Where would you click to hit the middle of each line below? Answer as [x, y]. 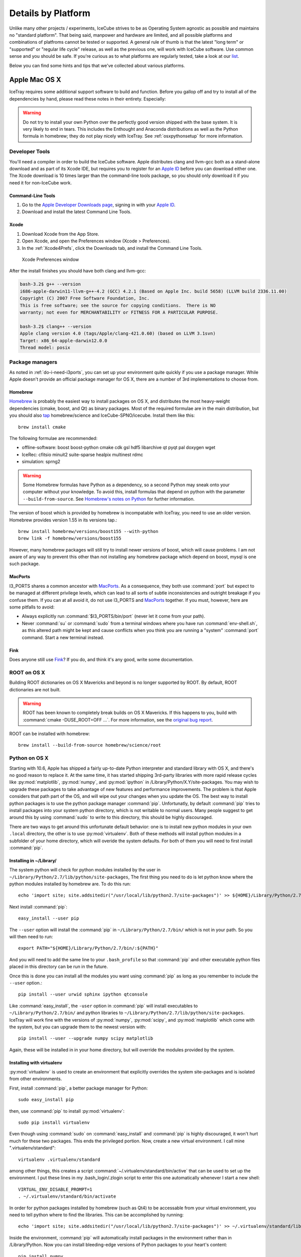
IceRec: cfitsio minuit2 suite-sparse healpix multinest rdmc [83, 455]
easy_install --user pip [49, 918]
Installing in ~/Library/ [33, 860]
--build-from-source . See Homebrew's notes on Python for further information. [109, 499]
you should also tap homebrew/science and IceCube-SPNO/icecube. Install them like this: [102, 415]
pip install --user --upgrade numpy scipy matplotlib [86, 1039]
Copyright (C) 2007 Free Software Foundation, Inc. [85, 298]
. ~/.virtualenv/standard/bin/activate [67, 1196]
